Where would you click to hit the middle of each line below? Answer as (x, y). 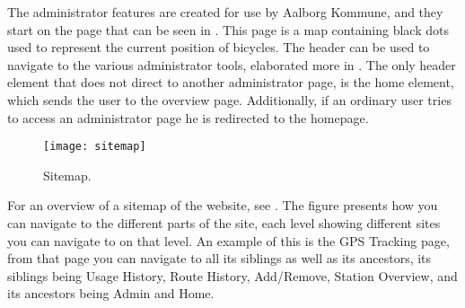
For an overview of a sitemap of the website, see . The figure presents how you (223, 205)
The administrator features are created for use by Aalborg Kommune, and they (225, 12)
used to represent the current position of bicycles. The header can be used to (219, 47)
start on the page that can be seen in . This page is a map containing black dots (228, 29)
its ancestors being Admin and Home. (111, 293)
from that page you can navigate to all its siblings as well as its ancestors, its (219, 258)
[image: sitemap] (95, 147)
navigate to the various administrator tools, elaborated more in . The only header (232, 64)
